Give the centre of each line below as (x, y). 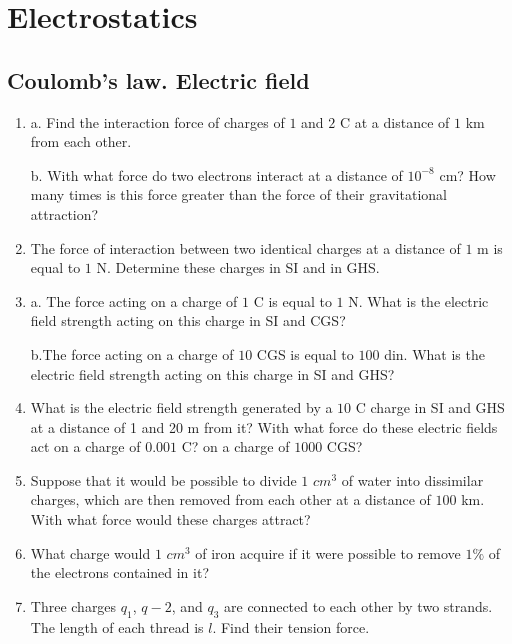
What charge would (90, 552)
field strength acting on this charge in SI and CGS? (188, 320)
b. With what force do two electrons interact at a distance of (216, 174)
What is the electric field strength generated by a (181, 407)
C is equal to (292, 300)
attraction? (64, 213)
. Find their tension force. (291, 626)
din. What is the (434, 353)
